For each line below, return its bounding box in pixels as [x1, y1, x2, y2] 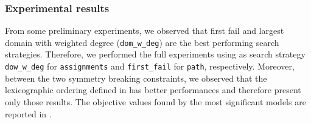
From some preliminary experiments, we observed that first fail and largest [5, 24, 284, 37]
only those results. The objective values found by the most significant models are [5, 95, 306, 108]
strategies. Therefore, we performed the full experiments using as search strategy [5, 48, 306, 60]
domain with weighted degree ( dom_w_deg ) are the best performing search [5, 36, 279, 48]
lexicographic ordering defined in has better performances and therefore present [5, 83, 301, 96]
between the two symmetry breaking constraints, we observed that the [5, 71, 267, 84]
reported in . [5, 107, 52, 120]
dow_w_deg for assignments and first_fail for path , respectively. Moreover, [5, 60, 295, 73]
